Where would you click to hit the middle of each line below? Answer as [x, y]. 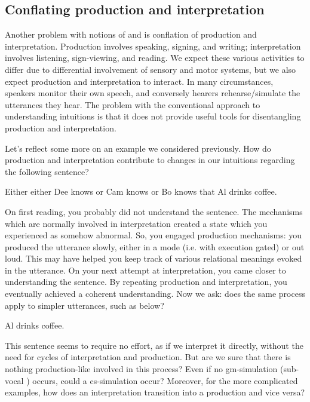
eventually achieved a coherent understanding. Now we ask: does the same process [155, 294]
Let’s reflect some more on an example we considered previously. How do [138, 148]
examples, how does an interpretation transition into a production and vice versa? [155, 392]
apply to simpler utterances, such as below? [85, 305]
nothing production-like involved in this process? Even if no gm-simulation [141, 369]
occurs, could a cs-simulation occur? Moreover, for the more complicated [165, 380]
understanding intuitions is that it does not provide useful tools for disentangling [153, 116]
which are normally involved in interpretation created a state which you [136, 223]
